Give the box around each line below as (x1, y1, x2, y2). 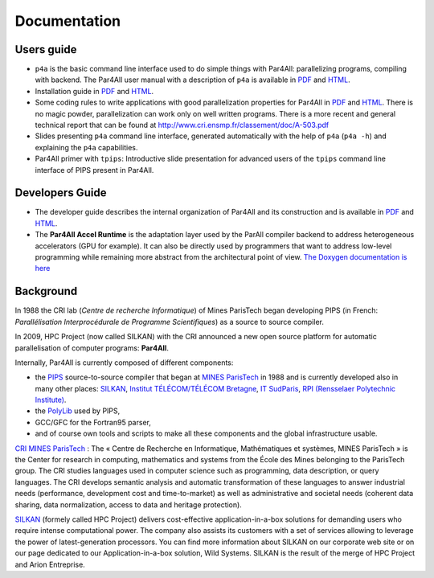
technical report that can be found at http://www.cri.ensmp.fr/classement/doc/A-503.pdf (35, 121, 330, 130)
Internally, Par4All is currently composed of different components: (14, 358, 234, 367)
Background (14, 285, 78, 298)
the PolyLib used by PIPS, (35, 406, 121, 416)
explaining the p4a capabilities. (35, 142, 138, 152)
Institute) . (35, 395, 67, 405)
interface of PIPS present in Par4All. (35, 165, 154, 174)
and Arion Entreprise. (14, 560, 86, 569)
